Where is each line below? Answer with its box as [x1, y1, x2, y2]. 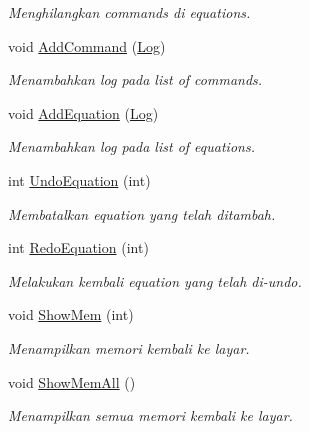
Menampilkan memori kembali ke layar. [8, 337, 250, 358]
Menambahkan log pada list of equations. [8, 136, 255, 157]
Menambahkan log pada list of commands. [8, 69, 263, 90]
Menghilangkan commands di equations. [8, 2, 251, 22]
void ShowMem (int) [8, 304, 134, 325]
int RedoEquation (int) [8, 237, 149, 258]
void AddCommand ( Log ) [8, 35, 166, 56]
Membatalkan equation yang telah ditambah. [8, 203, 276, 224]
